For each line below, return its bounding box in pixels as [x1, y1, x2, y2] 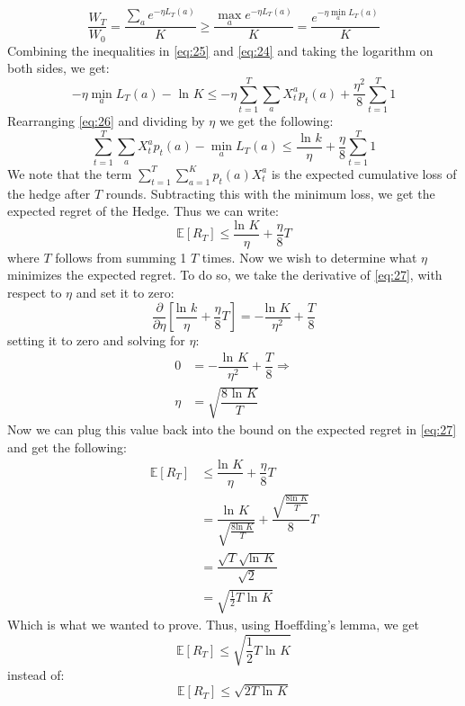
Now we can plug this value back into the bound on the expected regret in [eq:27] [7, 420, 457, 439]
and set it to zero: [76, 282, 174, 301]
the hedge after [7, 183, 91, 202]
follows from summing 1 [55, 247, 187, 266]
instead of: [7, 665, 65, 684]
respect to [7, 282, 62, 301]
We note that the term [7, 164, 132, 183]
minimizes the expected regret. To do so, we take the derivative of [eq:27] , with [7, 265, 443, 284]
